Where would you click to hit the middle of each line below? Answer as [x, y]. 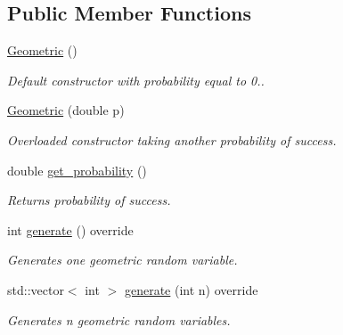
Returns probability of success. [89, 200]
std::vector [36, 289]
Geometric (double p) [66, 110]
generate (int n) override [191, 289]
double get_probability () [77, 170]
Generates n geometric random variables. [119, 319]
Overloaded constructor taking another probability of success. [172, 139]
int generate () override [70, 229]
